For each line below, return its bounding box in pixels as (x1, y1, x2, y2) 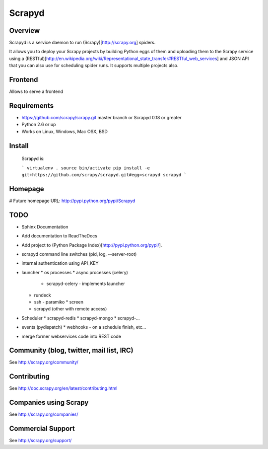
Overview (9, 26, 40, 35)
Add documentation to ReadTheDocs (21, 233, 98, 239)
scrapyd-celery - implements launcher (46, 281, 125, 287)
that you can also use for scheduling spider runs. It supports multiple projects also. (9, 63, 179, 69)
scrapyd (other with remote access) (34, 306, 107, 312)
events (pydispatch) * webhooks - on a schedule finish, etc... (21, 324, 146, 330)
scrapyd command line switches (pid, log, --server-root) (21, 251, 137, 257)
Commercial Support (9, 425, 75, 433)
